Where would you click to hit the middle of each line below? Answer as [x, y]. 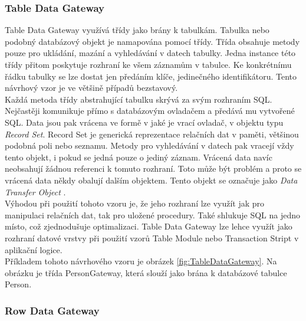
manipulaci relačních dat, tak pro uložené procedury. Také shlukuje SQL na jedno [152, 214]
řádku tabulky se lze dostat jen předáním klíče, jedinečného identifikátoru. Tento [151, 76]
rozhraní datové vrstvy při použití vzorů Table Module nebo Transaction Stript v [152, 238]
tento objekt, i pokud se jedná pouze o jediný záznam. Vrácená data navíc [139, 157]
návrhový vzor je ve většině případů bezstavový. [91, 88]
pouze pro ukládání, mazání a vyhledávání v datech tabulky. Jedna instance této [150, 53]
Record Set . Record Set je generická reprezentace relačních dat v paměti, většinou [152, 134]
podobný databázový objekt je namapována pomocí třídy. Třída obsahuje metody [152, 41]
